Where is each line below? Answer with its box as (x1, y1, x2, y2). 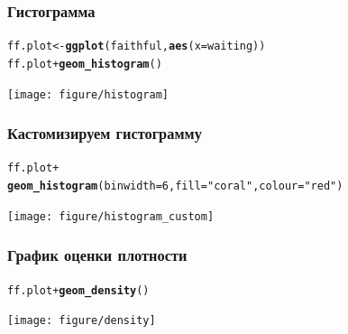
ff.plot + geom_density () (7, 283, 150, 297)
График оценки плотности (7, 244, 188, 266)
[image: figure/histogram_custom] (7, 209, 215, 223)
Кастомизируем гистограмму (7, 122, 202, 144)
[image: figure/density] (7, 314, 156, 328)
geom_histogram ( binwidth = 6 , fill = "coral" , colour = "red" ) (7, 180, 343, 193)
